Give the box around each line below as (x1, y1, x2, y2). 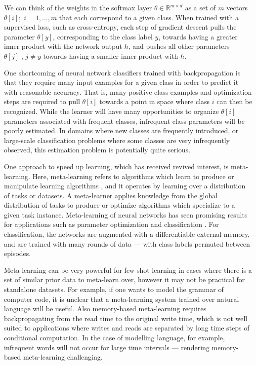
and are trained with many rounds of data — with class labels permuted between (4, 238, 250, 249)
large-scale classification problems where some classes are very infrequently (4, 135, 230, 145)
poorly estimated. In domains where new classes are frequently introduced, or (4, 125, 239, 136)
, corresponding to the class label (53, 31, 153, 41)
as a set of (185, 2, 216, 12)
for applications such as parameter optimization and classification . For (4, 219, 219, 229)
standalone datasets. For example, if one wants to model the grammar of (4, 284, 224, 294)
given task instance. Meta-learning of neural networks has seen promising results (4, 209, 248, 219)
